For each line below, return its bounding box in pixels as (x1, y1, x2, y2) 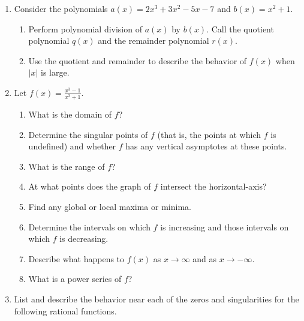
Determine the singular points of (28, 128, 148, 140)
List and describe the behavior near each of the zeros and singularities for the (14, 293, 299, 305)
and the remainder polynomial (98, 34, 209, 47)
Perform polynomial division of (28, 22, 142, 35)
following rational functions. (14, 304, 117, 317)
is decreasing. (59, 232, 109, 245)
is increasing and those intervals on (160, 220, 289, 233)
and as (192, 252, 217, 265)
